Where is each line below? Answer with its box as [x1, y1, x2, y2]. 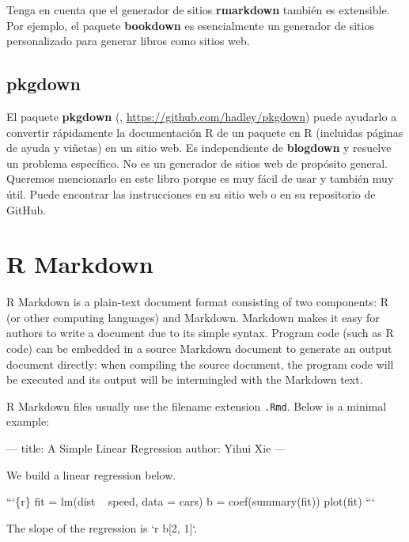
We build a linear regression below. [6, 466, 176, 483]
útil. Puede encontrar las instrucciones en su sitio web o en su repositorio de [6, 185, 376, 202]
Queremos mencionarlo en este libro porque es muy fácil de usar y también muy [6, 170, 394, 187]
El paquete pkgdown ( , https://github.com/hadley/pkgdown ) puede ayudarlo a [6, 108, 397, 124]
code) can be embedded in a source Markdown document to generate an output [6, 340, 392, 357]
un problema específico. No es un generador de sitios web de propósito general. [6, 154, 388, 171]
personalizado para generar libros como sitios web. [6, 32, 250, 49]
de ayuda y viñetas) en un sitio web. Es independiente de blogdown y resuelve [6, 139, 392, 156]
